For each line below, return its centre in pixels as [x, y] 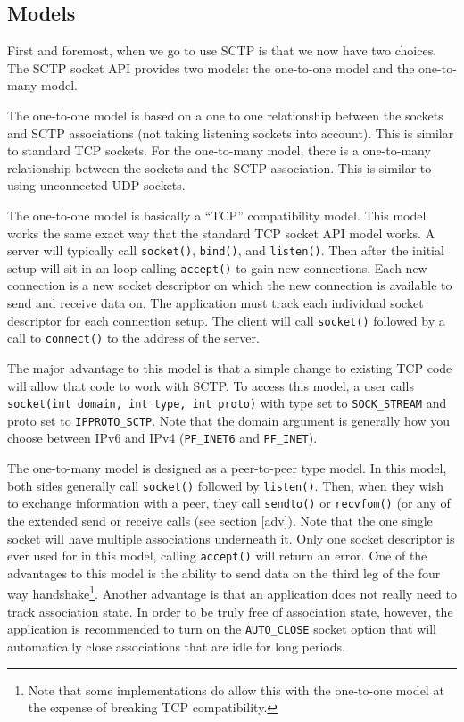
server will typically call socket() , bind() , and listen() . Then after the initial [226, 250]
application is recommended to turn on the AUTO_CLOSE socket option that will [222, 629]
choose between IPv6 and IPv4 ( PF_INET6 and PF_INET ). [162, 438]
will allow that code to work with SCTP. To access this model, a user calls [211, 385]
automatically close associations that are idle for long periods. [176, 646]
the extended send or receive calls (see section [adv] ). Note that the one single [220, 521]
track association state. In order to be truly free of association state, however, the [230, 611]
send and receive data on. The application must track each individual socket [215, 303]
